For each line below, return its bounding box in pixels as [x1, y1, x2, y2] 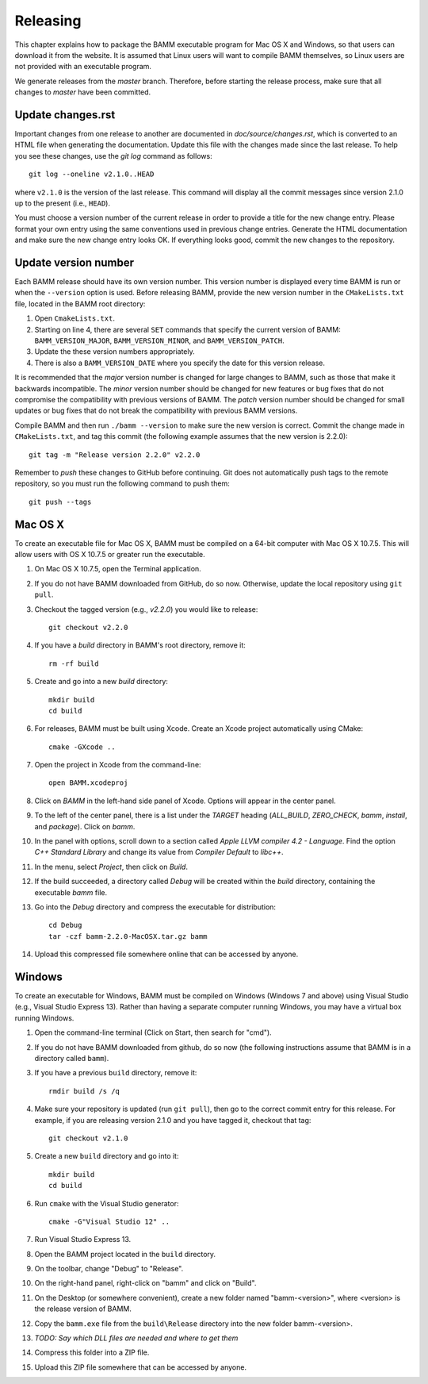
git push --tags [29, 497, 92, 506]
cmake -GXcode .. [48, 742, 116, 752]
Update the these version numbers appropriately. [34, 347, 196, 356]
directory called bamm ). [34, 1054, 109, 1063]
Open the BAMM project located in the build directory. [34, 1249, 216, 1259]
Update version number [14, 256, 135, 269]
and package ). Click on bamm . [34, 821, 136, 831]
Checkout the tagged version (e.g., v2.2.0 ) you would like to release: [34, 604, 258, 614]
